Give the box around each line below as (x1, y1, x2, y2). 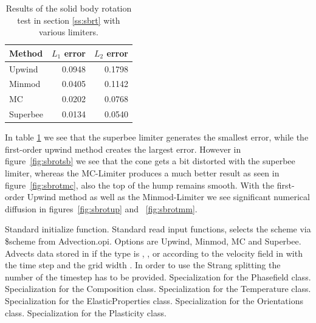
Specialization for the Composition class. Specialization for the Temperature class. (5, 282, 311, 295)
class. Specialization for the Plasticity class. (5, 306, 167, 319)
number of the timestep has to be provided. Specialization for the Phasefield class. (5, 270, 311, 283)
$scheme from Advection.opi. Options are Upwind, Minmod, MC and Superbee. (5, 235, 301, 247)
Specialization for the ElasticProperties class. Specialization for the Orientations (5, 294, 304, 307)
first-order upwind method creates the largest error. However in (5, 142, 241, 155)
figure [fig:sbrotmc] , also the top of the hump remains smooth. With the (5, 178, 275, 191)
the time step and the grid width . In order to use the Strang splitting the (5, 259, 281, 271)
